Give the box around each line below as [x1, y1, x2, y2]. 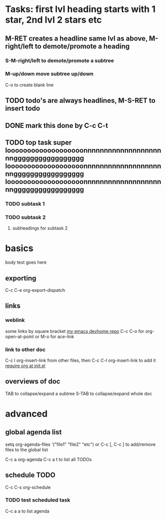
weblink [5, 317, 25, 324]
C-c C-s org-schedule [5, 484, 51, 490]
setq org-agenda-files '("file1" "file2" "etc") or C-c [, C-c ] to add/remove [5, 441, 156, 447]
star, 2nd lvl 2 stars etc [5, 14, 102, 26]
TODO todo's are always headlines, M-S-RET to [5, 96, 156, 105]
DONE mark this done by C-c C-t [5, 121, 108, 130]
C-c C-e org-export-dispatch [5, 287, 65, 293]
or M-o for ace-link [34, 333, 74, 339]
